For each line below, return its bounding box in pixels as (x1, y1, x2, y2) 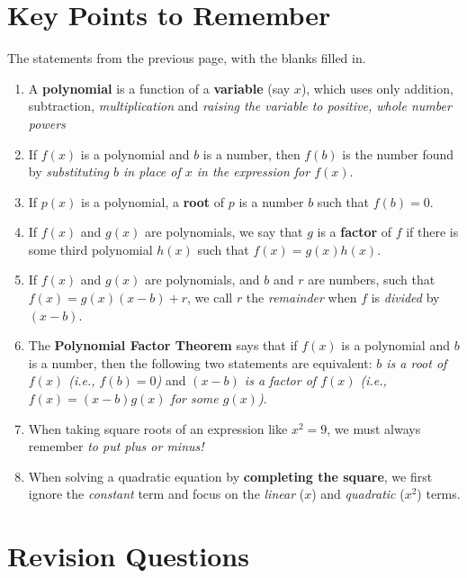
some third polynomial (28, 239, 153, 258)
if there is (406, 222, 459, 241)
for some (170, 389, 219, 408)
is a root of (386, 353, 447, 372)
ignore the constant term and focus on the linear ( (28, 484, 305, 503)
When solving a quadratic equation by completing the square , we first (28, 466, 433, 485)
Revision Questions (7, 537, 249, 574)
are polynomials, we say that (144, 222, 303, 241)
